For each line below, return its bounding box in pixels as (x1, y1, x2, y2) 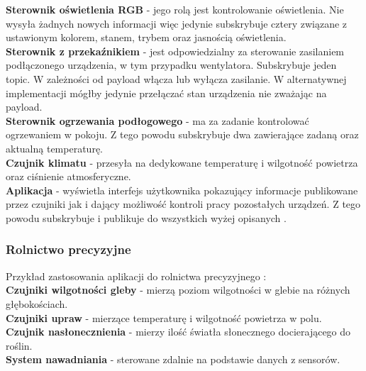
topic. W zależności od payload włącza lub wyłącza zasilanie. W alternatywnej (6, 71, 347, 86)
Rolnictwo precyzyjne (6, 240, 131, 258)
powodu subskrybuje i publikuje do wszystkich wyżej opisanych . (6, 210, 287, 225)
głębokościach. (6, 296, 68, 311)
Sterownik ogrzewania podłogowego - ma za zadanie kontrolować (6, 113, 309, 128)
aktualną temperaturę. (6, 140, 103, 155)
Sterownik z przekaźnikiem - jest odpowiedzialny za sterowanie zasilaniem (6, 43, 345, 58)
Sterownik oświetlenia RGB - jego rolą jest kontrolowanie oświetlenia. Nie (6, 2, 344, 16)
